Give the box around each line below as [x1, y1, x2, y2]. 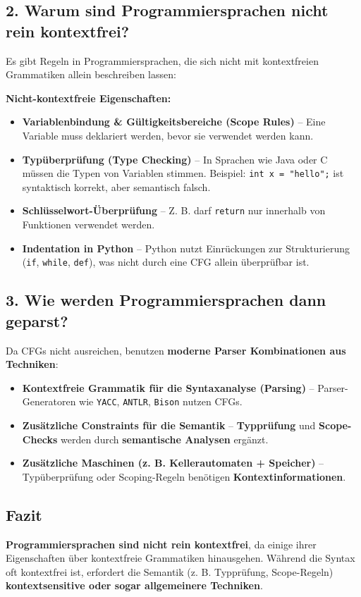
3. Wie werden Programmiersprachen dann [6, 289, 326, 311]
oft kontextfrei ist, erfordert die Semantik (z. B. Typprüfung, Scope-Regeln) [6, 564, 334, 579]
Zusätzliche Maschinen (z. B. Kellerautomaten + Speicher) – [22, 455, 324, 470]
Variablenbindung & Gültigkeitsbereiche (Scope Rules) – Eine [22, 114, 326, 129]
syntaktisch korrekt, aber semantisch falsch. [22, 179, 211, 194]
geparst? [6, 309, 68, 331]
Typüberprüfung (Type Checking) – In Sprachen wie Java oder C [22, 152, 328, 166]
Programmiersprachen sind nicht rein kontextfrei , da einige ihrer [6, 536, 317, 551]
